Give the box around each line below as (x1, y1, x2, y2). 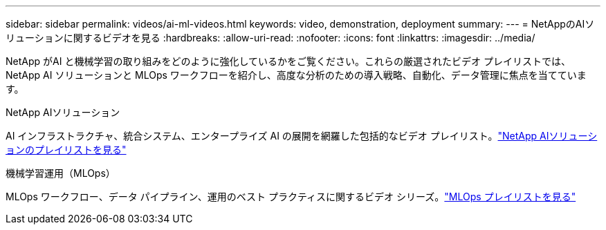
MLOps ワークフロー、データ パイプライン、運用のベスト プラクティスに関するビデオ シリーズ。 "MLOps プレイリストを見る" (6, 191, 576, 202)
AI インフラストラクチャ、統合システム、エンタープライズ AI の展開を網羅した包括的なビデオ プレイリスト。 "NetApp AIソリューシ (6, 130, 598, 142)
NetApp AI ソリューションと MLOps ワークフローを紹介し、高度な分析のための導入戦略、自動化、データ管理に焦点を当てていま (6, 69, 587, 81)
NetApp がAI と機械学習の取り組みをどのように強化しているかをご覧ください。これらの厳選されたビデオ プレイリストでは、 (6, 55, 571, 67)
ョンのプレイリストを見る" (6, 144, 127, 155)
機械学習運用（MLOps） (6, 167, 116, 179)
